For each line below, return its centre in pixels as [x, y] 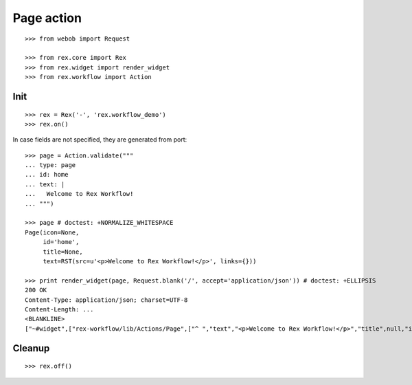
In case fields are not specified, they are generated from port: [100, 140]
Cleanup [31, 348]
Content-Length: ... [59, 309]
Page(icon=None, [52, 232]
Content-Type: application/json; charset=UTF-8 [106, 300]
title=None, [63, 252]
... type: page [50, 165]
